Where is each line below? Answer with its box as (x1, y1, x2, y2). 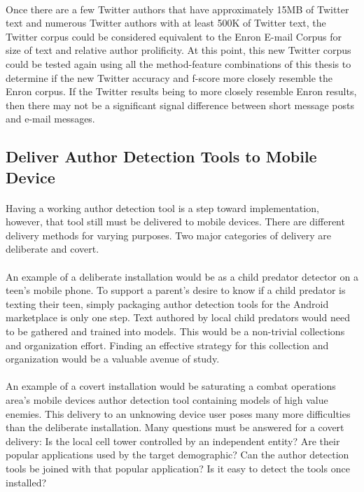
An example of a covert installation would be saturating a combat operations (6, 379, 336, 393)
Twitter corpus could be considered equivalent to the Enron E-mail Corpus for (6, 29, 342, 43)
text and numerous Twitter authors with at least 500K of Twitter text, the (6, 15, 326, 30)
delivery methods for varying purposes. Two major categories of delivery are (6, 227, 331, 242)
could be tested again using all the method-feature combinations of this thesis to (6, 56, 351, 71)
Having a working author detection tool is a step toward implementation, (6, 200, 319, 215)
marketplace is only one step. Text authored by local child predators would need (6, 310, 350, 325)
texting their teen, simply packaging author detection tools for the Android (6, 296, 329, 311)
